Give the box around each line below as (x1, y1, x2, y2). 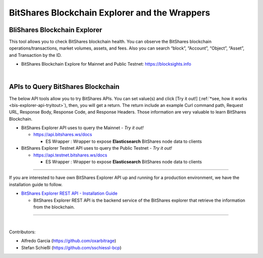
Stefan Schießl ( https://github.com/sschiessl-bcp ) (21, 244, 122, 250)
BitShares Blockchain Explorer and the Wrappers (9, 7, 210, 18)
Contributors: (9, 229, 36, 235)
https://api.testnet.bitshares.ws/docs (33, 152, 107, 158)
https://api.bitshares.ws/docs (33, 132, 93, 138)
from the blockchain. (33, 204, 75, 210)
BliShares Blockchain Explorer (9, 26, 102, 34)
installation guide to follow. (9, 181, 63, 187)
